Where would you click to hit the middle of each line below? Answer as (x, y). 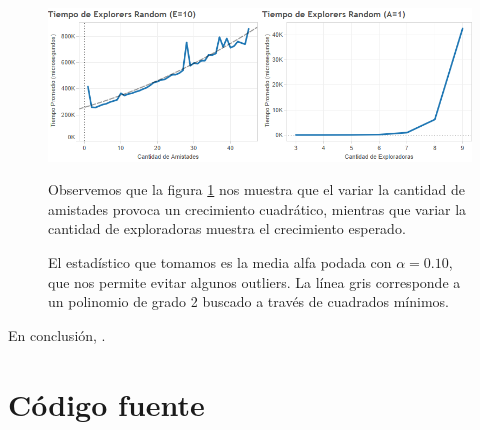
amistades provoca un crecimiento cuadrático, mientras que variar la (257, 208)
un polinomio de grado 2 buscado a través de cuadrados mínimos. (248, 301)
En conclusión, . (57, 334)
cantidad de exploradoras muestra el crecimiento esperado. (227, 228)
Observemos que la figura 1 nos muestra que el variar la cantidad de (256, 189)
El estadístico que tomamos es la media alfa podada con (220, 261)
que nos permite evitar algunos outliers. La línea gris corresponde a (254, 281)
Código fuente (106, 403)
